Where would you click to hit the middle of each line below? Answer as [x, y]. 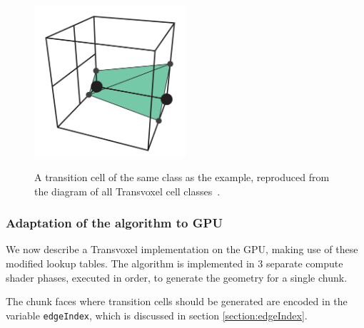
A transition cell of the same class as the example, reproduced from [182, 177]
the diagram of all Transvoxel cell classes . [127, 191]
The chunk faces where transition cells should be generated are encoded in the [177, 301]
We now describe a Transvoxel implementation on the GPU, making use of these [182, 249]
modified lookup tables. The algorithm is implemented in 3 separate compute [175, 263]
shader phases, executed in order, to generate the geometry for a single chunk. [177, 277]
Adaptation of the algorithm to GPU [114, 223]
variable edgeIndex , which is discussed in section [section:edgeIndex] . [157, 315]
